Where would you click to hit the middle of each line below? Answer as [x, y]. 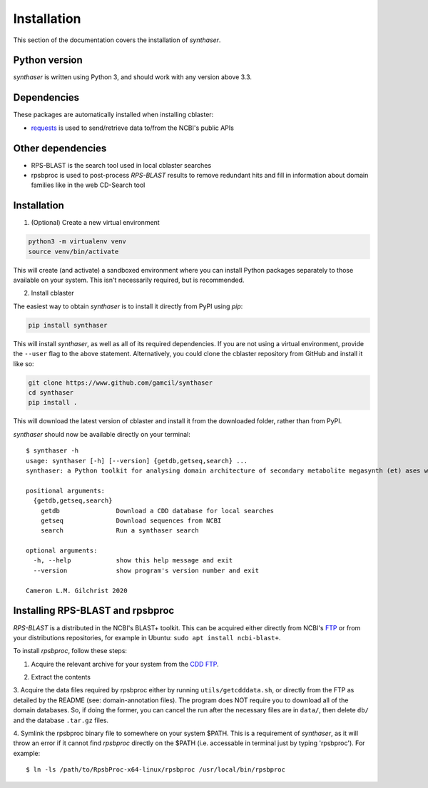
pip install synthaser [68, 325]
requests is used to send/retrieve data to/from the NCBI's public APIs [133, 128]
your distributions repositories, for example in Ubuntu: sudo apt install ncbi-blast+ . [147, 637]
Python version [48, 60]
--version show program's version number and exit [146, 570]
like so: [24, 363]
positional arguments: [66, 490]
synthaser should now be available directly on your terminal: [102, 434]
